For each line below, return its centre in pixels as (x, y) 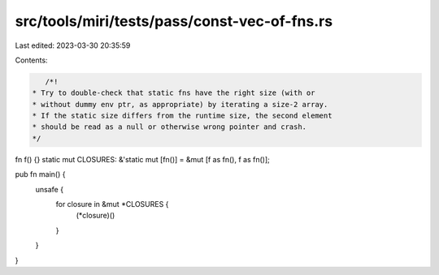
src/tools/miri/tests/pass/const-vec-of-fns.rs (174, 21)
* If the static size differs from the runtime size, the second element (182, 116)
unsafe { (50, 189)
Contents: (31, 60)
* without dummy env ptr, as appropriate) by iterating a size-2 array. (180, 104)
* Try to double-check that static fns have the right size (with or (174, 93)
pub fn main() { (40, 174)
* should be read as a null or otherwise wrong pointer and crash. (170, 127)
